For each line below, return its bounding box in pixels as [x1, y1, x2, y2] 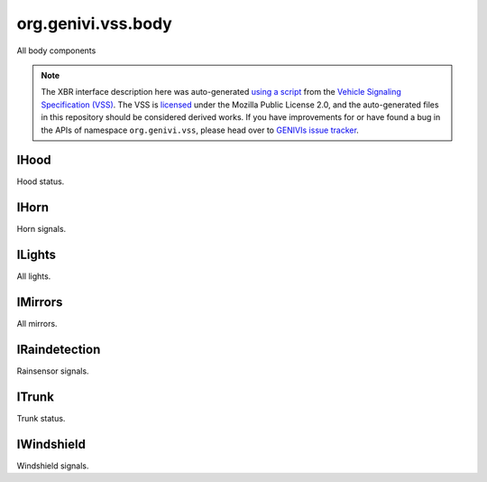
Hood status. [16, 176, 65, 187]
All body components [16, 45, 96, 56]
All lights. [16, 271, 51, 282]
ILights [16, 247, 57, 263]
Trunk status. [16, 412, 66, 423]
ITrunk [16, 389, 54, 404]
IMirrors [16, 294, 63, 311]
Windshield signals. [16, 460, 89, 471]
